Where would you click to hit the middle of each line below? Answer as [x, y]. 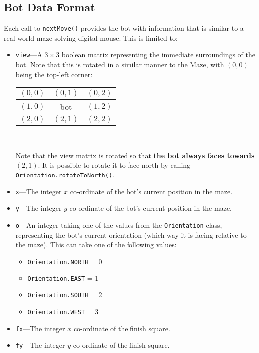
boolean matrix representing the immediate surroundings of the [158, 54]
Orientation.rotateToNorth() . [65, 175]
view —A [29, 54]
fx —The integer [40, 328]
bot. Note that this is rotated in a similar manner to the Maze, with [120, 64]
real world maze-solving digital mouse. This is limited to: [91, 38]
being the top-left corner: [54, 74]
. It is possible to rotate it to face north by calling [114, 165]
